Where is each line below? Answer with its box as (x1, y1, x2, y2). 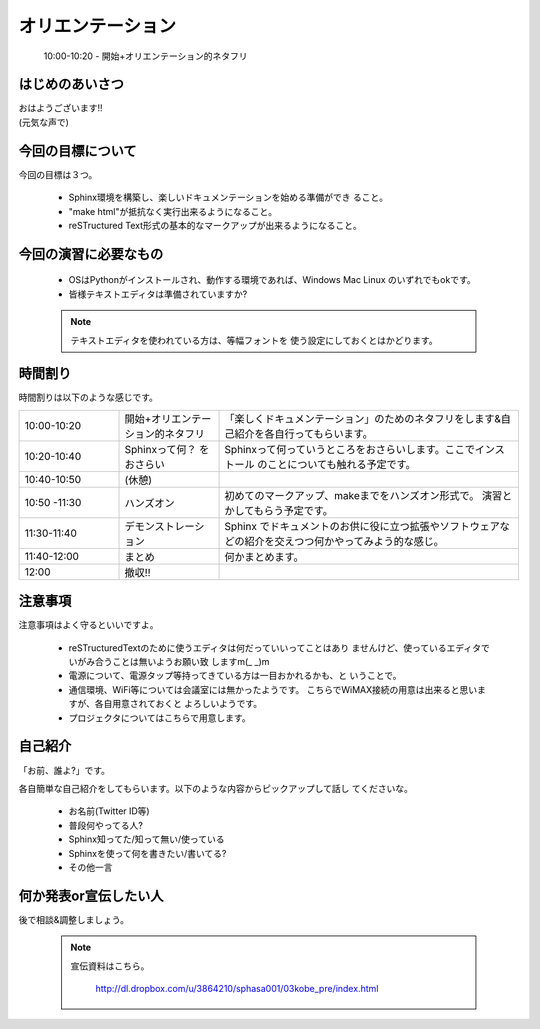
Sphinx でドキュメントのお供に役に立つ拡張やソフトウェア (224, 519, 500, 533)
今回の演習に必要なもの (18, 245, 164, 262)
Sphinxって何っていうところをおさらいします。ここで (224, 442, 475, 456)
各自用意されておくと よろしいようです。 (94, 698, 263, 710)
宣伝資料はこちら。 (70, 960, 150, 972)
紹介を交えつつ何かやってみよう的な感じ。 (244, 534, 445, 548)
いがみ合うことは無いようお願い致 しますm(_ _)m (68, 656, 270, 668)
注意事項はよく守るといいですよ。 (18, 619, 159, 631)
